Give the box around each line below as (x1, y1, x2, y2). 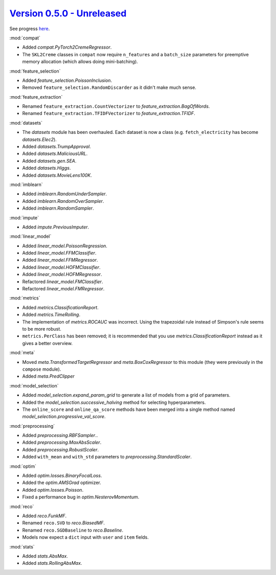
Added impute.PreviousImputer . (22, 224, 89, 230)
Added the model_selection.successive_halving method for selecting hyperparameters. (22, 399, 206, 405)
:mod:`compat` (9, 35, 41, 41)
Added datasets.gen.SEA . (22, 157, 77, 164)
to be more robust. (22, 326, 61, 332)
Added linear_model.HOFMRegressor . (22, 271, 102, 278)
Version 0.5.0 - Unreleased (9, 8, 127, 19)
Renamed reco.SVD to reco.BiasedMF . (22, 520, 105, 526)
